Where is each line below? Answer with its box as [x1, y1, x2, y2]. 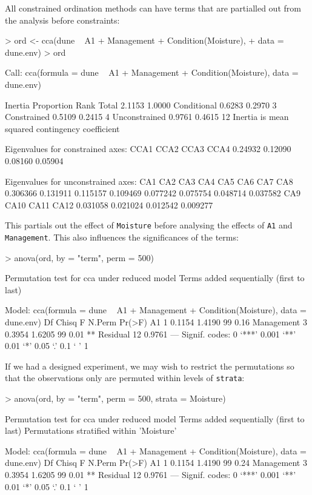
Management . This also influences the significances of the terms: [5, 230, 239, 243]
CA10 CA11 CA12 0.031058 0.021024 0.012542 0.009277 [5, 198, 213, 211]
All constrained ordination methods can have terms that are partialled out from [5, 2, 301, 14]
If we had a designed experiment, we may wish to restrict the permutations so [5, 359, 294, 372]
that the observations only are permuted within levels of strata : [5, 371, 245, 384]
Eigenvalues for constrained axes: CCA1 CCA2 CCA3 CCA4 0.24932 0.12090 [5, 142, 291, 155]
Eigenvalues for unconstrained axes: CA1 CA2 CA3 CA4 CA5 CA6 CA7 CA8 [5, 174, 293, 187]
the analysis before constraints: [5, 13, 120, 26]
